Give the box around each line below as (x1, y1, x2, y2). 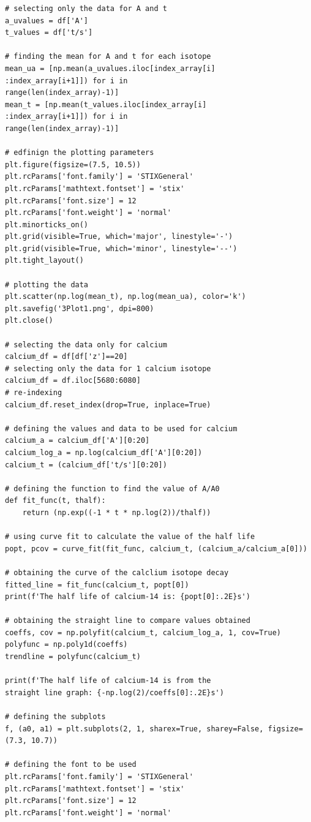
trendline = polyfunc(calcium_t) (5, 652, 141, 662)
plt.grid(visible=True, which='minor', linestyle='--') (5, 244, 238, 253)
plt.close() (5, 316, 53, 325)
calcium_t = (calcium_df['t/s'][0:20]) (5, 460, 167, 469)
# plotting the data (5, 280, 89, 289)
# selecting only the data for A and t (5, 4, 167, 13)
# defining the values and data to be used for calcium (5, 424, 238, 433)
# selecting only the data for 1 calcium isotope (5, 364, 211, 373)
